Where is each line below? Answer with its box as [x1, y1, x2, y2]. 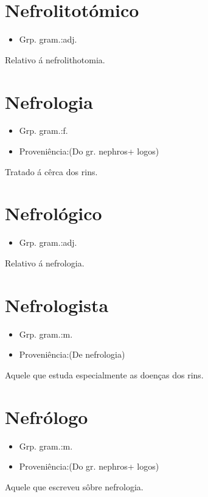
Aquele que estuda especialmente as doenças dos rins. [5, 368, 204, 381]
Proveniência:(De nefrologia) [19, 348, 125, 361]
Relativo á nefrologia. [5, 256, 85, 269]
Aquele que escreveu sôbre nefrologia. [5, 480, 144, 493]
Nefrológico [5, 201, 102, 226]
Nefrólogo [5, 404, 88, 429]
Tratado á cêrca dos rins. [5, 165, 98, 178]
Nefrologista [5, 292, 109, 317]
